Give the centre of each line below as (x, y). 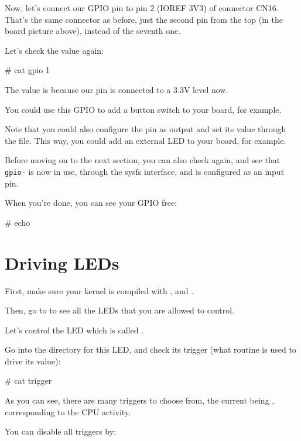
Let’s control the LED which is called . (74, 330)
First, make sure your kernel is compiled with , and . (99, 290)
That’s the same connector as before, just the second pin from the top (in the (144, 19)
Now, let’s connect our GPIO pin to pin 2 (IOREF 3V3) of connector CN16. (142, 8)
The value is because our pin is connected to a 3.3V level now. (117, 89)
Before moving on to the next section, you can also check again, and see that (143, 160)
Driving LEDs (62, 262)
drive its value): (33, 361)
